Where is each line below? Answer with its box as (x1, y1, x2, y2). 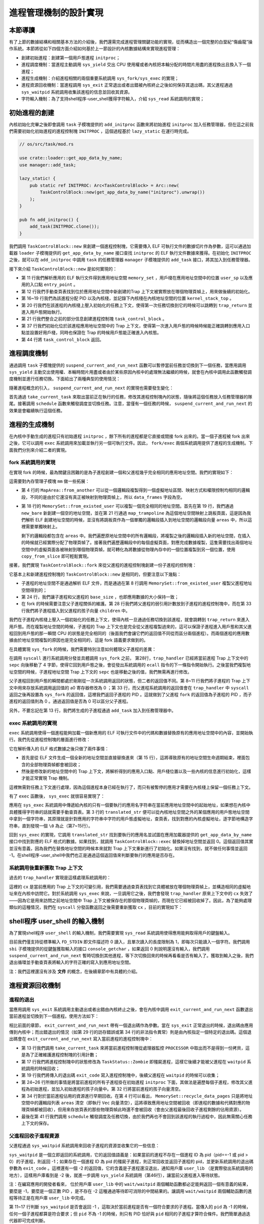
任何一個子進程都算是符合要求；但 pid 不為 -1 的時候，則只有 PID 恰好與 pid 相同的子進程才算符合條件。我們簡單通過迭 (9, 1211, 251, 1217)
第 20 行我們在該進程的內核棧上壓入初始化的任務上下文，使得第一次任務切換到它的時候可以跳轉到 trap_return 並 (21, 302, 253, 308)
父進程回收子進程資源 (9, 1132, 60, 1139)
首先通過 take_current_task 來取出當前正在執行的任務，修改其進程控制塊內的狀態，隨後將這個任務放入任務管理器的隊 (9, 394, 253, 400)
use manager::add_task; (19, 162, 77, 167)
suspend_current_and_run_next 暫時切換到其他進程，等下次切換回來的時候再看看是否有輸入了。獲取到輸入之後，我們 (9, 952, 254, 958)
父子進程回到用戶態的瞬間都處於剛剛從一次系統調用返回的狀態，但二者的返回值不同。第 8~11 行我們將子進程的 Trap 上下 (9, 678, 251, 684)
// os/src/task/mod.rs (19, 141, 74, 147)
